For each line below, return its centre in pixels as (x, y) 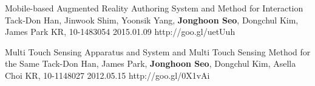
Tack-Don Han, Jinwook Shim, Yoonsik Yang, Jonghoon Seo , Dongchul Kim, (152, 20)
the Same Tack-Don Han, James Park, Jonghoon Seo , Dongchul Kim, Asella (151, 63)
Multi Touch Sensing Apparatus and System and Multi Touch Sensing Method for (158, 51)
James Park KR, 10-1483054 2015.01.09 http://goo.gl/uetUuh (120, 32)
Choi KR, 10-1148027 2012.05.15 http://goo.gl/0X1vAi (107, 75)
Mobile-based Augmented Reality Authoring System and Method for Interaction (154, 8)
